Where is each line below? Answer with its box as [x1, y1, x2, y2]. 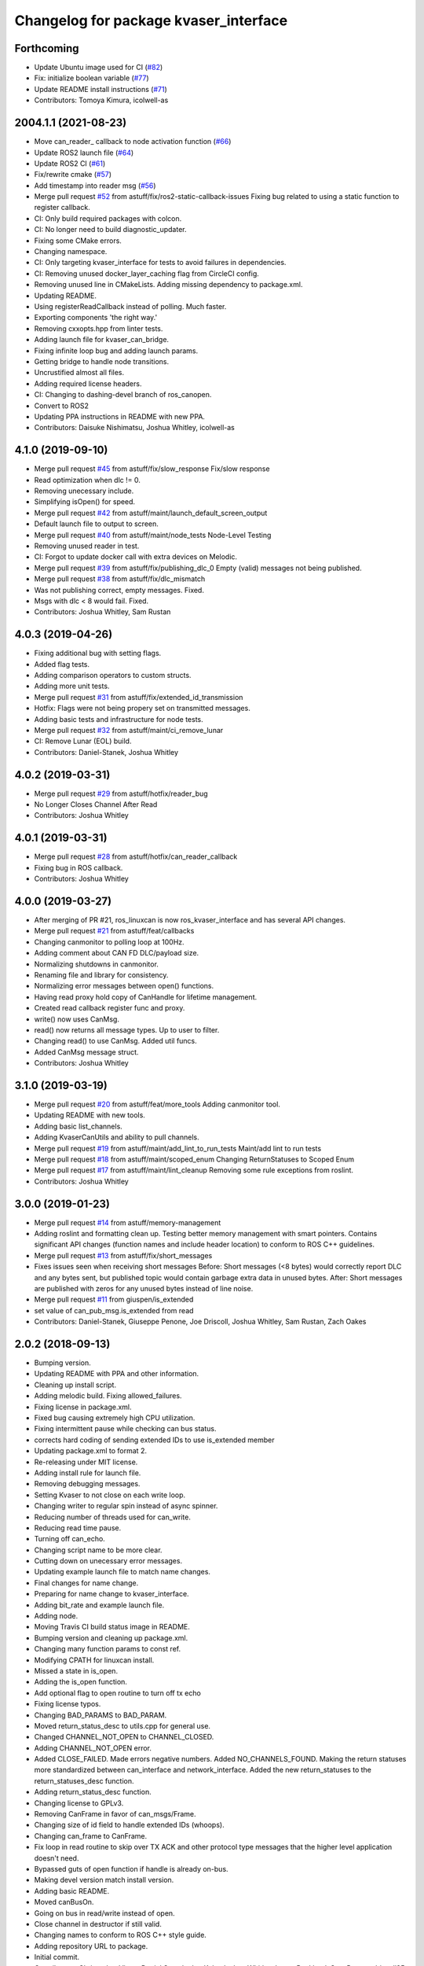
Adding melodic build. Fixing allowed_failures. [34, 1391, 182, 1401]
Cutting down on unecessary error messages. [34, 1556, 183, 1566]
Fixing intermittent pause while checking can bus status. [34, 1424, 217, 1434]
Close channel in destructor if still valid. [34, 1919, 163, 1928]
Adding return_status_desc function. [34, 1787, 152, 1797]
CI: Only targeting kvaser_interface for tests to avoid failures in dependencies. [34, 258, 287, 267]
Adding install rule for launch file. [34, 1467, 141, 1478]
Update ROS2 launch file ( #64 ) [34, 148, 134, 157]
